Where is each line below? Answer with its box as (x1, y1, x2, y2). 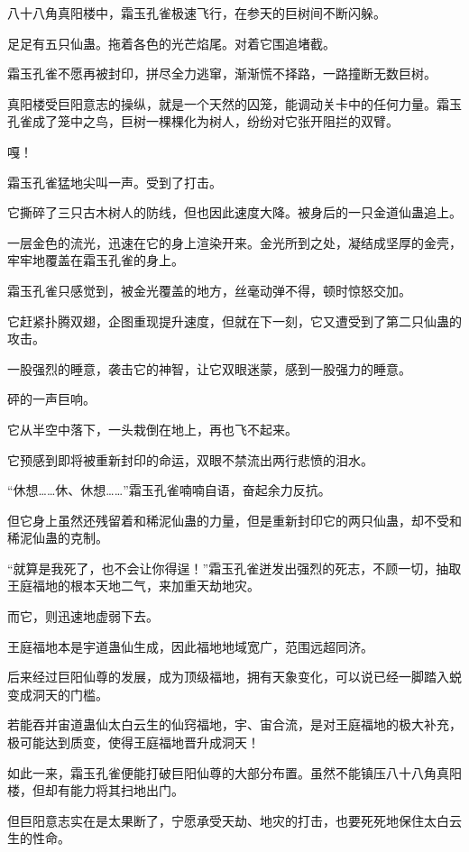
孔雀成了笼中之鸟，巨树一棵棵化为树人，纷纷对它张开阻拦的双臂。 (7, 112, 399, 131)
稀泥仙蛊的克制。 (7, 528, 108, 547)
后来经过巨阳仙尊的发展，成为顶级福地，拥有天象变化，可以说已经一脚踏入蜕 (7, 667, 462, 686)
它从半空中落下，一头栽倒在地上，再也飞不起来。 (7, 419, 298, 438)
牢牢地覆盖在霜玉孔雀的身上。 (7, 251, 184, 270)
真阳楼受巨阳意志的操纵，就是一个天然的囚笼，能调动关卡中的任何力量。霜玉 (7, 94, 462, 113)
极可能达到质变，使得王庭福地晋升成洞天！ (7, 733, 260, 752)
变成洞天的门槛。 (7, 684, 108, 703)
